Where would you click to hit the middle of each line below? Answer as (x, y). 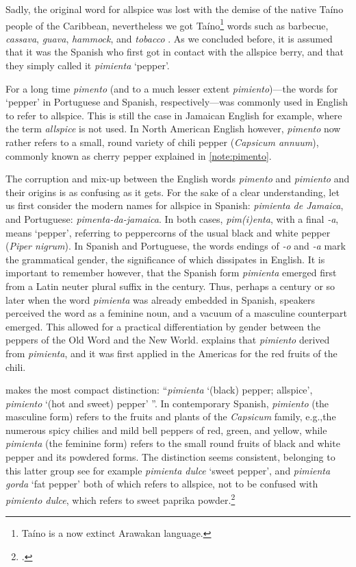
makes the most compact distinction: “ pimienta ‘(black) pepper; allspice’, (159, 390)
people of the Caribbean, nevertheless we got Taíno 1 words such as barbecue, (167, 24)
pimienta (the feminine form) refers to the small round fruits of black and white (173, 443)
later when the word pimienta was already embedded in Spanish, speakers (160, 299)
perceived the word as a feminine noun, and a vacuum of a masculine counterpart (176, 313)
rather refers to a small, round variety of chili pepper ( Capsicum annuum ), (162, 142)
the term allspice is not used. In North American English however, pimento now (173, 129)
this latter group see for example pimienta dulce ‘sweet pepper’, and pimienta (168, 470)
